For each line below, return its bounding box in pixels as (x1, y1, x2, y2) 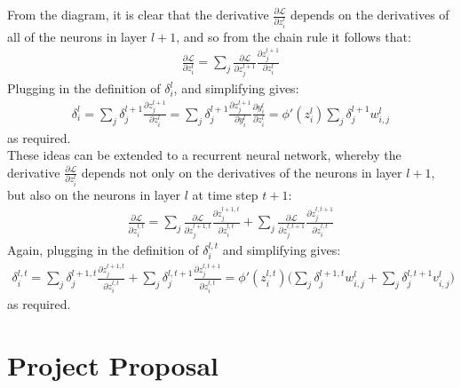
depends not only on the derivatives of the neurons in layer (81, 162, 402, 181)
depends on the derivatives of (290, 5, 449, 23)
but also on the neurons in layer (7, 185, 181, 203)
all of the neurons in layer (7, 27, 147, 45)
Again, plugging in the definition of (7, 241, 199, 259)
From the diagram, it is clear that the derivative (7, 5, 269, 23)
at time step (192, 185, 258, 203)
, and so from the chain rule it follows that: (176, 27, 411, 45)
